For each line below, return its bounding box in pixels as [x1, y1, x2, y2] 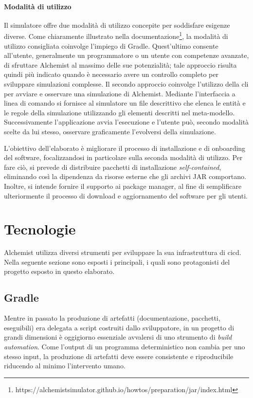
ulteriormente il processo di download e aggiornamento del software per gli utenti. [4, 190, 248, 200]
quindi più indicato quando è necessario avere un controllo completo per [4, 69, 218, 79]
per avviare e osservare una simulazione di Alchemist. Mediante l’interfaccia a [4, 88, 235, 98]
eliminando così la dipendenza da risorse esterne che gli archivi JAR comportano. [4, 171, 246, 181]
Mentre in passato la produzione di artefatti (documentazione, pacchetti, [4, 313, 220, 323]
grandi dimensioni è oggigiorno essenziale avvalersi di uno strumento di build [4, 332, 232, 342]
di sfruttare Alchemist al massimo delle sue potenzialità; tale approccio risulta [4, 59, 237, 70]
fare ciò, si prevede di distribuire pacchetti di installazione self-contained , [4, 162, 221, 172]
